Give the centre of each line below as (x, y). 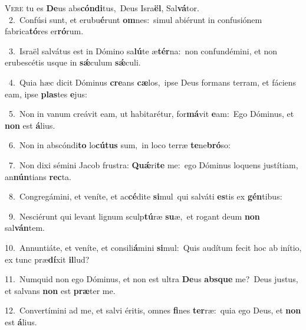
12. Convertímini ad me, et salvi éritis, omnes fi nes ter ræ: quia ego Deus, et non (153, 310)
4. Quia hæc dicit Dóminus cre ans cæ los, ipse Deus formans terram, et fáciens (152, 82)
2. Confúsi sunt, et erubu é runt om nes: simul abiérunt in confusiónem (135, 19)
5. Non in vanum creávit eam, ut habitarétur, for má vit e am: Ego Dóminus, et (151, 114)
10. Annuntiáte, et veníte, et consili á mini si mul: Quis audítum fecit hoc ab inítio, (153, 247)
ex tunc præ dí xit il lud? (47, 259)
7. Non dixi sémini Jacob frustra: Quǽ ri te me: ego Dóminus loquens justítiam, (153, 164)
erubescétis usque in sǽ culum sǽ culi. (73, 62)
